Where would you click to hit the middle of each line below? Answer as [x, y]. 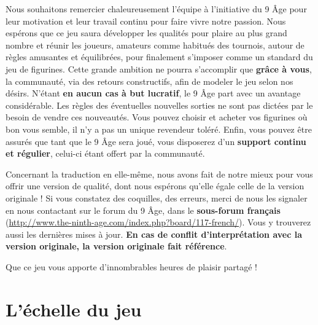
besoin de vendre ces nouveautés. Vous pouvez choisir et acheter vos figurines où [157, 117]
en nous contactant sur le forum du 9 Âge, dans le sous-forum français [143, 210]
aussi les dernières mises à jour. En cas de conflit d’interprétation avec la [154, 234]
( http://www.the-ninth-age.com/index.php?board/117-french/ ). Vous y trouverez [158, 222]
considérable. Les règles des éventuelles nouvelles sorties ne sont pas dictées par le [159, 105]
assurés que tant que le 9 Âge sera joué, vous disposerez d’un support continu [156, 141]
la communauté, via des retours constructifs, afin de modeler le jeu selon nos [149, 81]
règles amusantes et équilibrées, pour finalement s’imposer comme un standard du [159, 57]
